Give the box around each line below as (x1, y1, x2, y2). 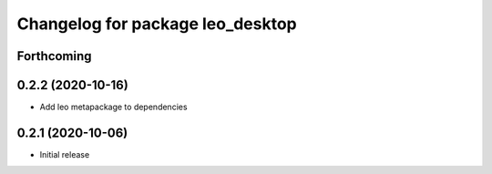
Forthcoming (16, 48, 92, 64)
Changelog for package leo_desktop (16, 14, 298, 34)
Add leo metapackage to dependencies (39, 101, 188, 113)
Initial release (39, 148, 90, 159)
